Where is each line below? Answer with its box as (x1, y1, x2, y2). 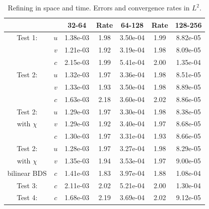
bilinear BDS (7, 167, 47, 178)
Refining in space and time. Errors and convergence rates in (7, 2, 190, 12)
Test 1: (16, 32, 38, 43)
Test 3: (16, 180, 38, 190)
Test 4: (16, 192, 38, 203)
